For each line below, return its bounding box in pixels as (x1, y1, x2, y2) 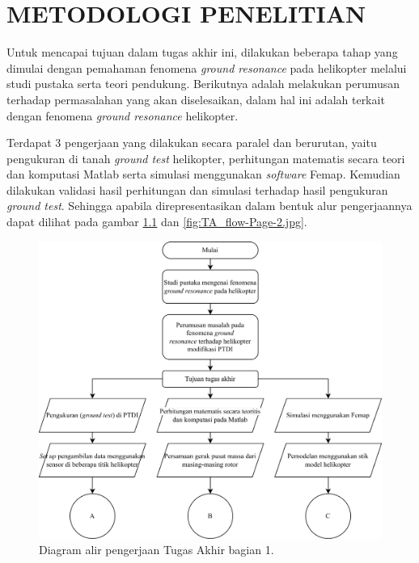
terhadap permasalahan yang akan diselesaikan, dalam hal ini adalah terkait (6, 90, 385, 107)
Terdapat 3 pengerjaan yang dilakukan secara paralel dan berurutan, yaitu (6, 134, 377, 151)
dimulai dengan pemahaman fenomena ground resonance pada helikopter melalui (6, 59, 407, 76)
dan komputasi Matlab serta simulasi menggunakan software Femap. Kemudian (6, 166, 400, 183)
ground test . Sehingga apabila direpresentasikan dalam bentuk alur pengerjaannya (6, 197, 413, 214)
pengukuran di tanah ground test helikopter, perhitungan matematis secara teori (6, 149, 405, 166)
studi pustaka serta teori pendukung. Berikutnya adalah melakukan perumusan (6, 75, 400, 92)
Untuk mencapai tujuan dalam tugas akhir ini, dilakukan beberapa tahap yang (6, 44, 398, 61)
